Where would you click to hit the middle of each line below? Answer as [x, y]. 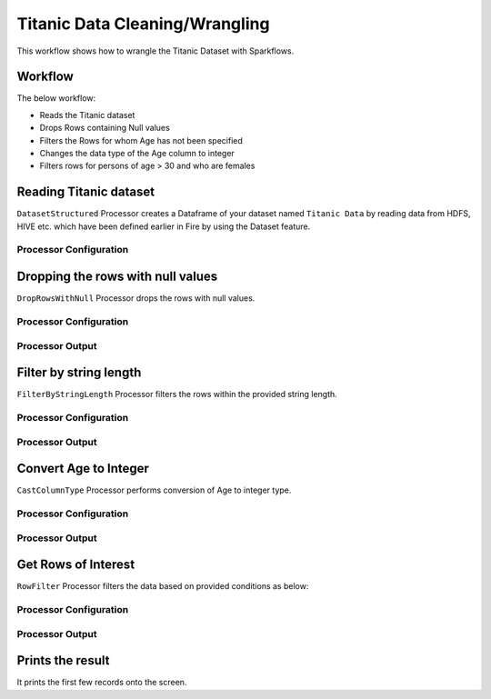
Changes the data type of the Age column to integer [137, 154]
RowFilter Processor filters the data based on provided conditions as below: [163, 586]
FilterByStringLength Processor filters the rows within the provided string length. [177, 394]
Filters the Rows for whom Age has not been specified [141, 140]
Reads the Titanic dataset [87, 115]
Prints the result [63, 660]
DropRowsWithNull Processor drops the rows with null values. [136, 298]
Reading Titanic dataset [85, 192]
